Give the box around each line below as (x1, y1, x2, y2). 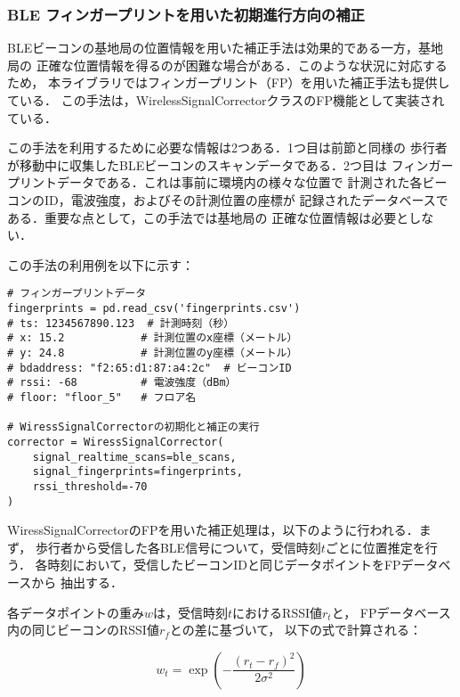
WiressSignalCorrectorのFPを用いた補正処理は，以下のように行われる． (7, 521, 419, 539)
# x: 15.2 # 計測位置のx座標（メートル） (7, 332, 298, 345)
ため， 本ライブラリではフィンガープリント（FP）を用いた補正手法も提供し (7, 73, 450, 92)
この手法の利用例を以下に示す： (7, 255, 194, 274)
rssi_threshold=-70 (32, 480, 148, 493)
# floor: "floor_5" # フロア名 (7, 390, 197, 404)
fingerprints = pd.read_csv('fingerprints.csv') (7, 302, 301, 315)
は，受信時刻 (153, 603, 229, 621)
